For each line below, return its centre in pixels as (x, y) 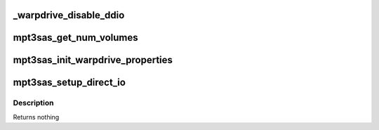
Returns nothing (36, 117)
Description (33, 103)
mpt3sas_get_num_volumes (75, 38)
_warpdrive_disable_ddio (69, 15)
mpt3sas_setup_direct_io (69, 83)
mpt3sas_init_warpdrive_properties (93, 60)
